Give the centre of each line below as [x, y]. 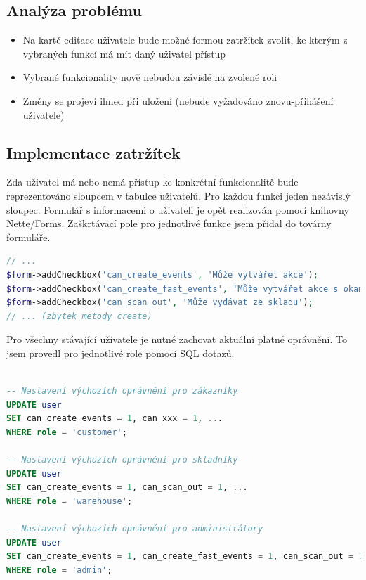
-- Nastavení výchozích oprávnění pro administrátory [135, 529]
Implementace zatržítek [93, 152]
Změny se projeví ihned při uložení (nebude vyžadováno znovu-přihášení [178, 100]
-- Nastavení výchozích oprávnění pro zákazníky [122, 391]
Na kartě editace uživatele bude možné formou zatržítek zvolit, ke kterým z [185, 40]
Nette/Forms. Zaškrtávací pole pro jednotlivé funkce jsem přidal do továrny [169, 223]
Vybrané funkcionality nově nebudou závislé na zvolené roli [150, 77]
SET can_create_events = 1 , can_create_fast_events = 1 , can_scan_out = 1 [185, 556]
